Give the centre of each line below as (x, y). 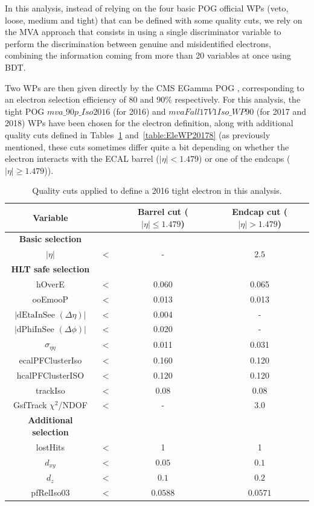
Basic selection (50, 239)
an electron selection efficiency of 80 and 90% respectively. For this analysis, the (153, 99)
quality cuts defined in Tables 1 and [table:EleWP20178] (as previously (138, 134)
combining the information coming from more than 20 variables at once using (148, 55)
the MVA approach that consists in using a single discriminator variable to (143, 32)
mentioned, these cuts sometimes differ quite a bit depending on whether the (147, 146)
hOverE (50, 283)
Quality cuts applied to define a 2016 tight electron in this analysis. (157, 191)
